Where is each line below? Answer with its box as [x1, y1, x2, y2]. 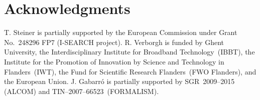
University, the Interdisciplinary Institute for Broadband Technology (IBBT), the [4, 46, 255, 57]
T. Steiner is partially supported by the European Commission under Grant [4, 27, 237, 37]
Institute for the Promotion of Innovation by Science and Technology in [4, 56, 224, 66]
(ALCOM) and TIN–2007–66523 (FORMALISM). [4, 85, 159, 96]
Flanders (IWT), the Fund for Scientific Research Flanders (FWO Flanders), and [4, 66, 256, 76]
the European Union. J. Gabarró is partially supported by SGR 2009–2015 [4, 76, 235, 86]
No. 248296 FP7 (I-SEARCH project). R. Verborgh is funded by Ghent [4, 36, 224, 47]
